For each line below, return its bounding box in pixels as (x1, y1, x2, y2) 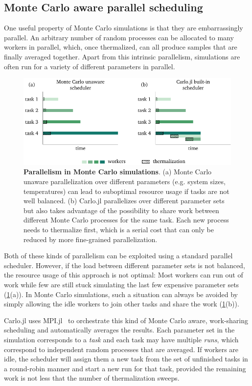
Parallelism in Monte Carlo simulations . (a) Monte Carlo (23, 166, 212, 177)
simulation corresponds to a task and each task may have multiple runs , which (4, 334, 239, 344)
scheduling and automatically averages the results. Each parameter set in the (4, 325, 235, 335)
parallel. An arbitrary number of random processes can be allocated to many (4, 32, 234, 42)
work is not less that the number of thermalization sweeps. (4, 373, 180, 383)
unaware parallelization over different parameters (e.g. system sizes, (23, 176, 226, 187)
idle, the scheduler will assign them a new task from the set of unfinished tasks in (4, 354, 248, 364)
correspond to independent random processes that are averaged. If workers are (4, 344, 239, 354)
